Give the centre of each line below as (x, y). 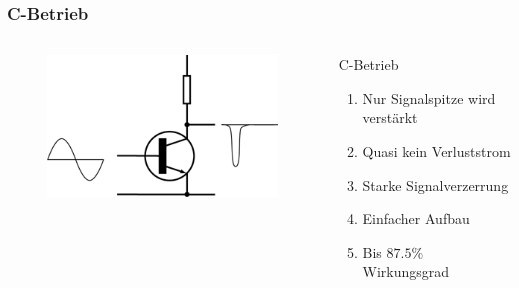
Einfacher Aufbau (416, 218)
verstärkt (390, 117)
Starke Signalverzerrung (435, 184)
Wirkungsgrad (406, 271)
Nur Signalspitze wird (429, 97)
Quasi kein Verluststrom (436, 151)
